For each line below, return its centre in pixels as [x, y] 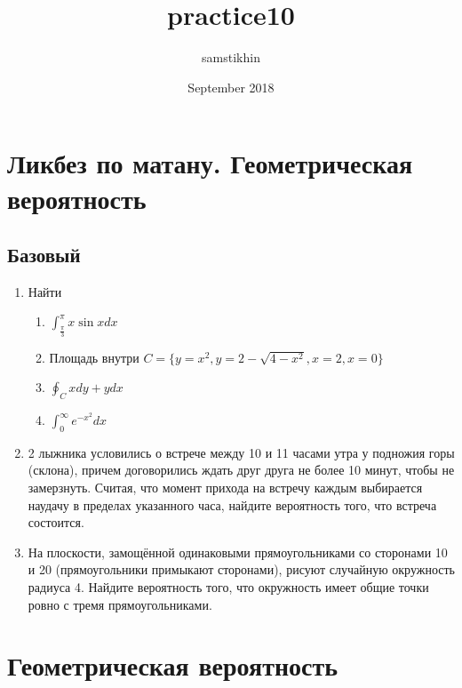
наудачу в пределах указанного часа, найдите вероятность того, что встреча [232, 504]
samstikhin [231, 57]
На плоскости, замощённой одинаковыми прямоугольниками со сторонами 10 [238, 552]
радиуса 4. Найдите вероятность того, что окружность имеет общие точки [228, 587]
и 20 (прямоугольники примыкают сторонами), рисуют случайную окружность [241, 569]
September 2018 [231, 87]
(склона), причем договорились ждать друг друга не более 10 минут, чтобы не [241, 470]
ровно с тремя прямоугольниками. [120, 604]
